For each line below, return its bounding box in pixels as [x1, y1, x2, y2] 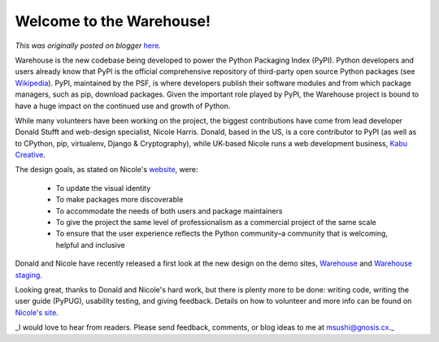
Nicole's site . [15, 307, 59, 317]
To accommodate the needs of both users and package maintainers [55, 206, 283, 215]
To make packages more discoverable [55, 195, 184, 205]
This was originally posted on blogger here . [15, 41, 162, 50]
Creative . [15, 150, 46, 160]
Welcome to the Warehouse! [15, 12, 211, 30]
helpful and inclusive [55, 240, 125, 249]
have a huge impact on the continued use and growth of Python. [15, 101, 231, 110]
